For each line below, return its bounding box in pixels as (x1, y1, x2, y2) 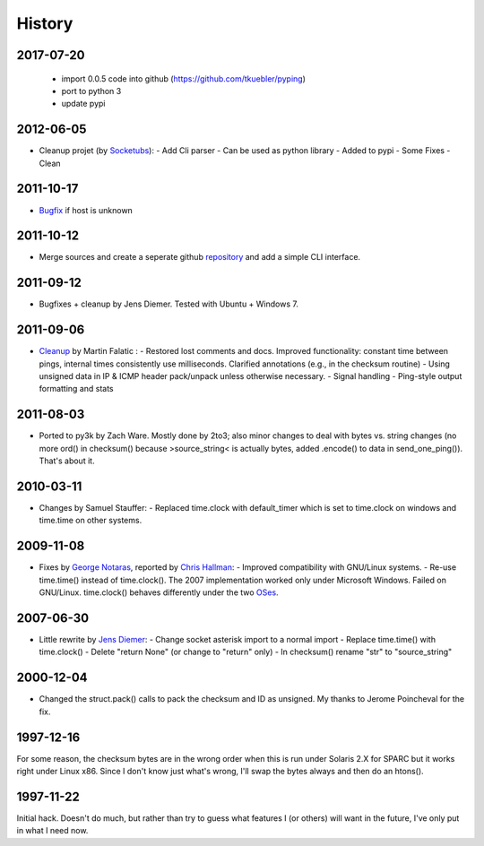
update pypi (61, 99, 106, 109)
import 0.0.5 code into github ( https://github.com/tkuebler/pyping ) (61, 73, 307, 84)
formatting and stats (39, 384, 114, 394)
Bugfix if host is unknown (39, 204, 134, 215)
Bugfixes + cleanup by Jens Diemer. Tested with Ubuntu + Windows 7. (39, 298, 299, 309)
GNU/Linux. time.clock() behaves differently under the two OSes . (39, 587, 279, 598)
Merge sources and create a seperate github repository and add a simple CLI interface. (39, 252, 361, 263)
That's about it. (39, 455, 95, 466)
